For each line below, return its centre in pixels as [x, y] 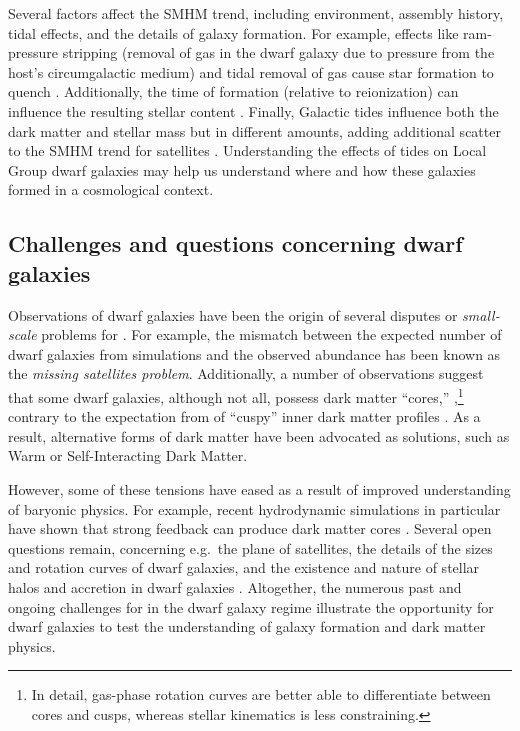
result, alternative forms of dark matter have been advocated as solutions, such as [259, 435]
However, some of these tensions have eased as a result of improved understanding [259, 488]
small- [481, 314]
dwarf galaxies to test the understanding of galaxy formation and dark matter [247, 626]
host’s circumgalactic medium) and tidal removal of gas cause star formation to [251, 71]
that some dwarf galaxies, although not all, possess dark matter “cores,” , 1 [236, 395]
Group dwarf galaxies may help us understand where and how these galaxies [242, 169]
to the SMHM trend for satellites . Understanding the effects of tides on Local [247, 150]
